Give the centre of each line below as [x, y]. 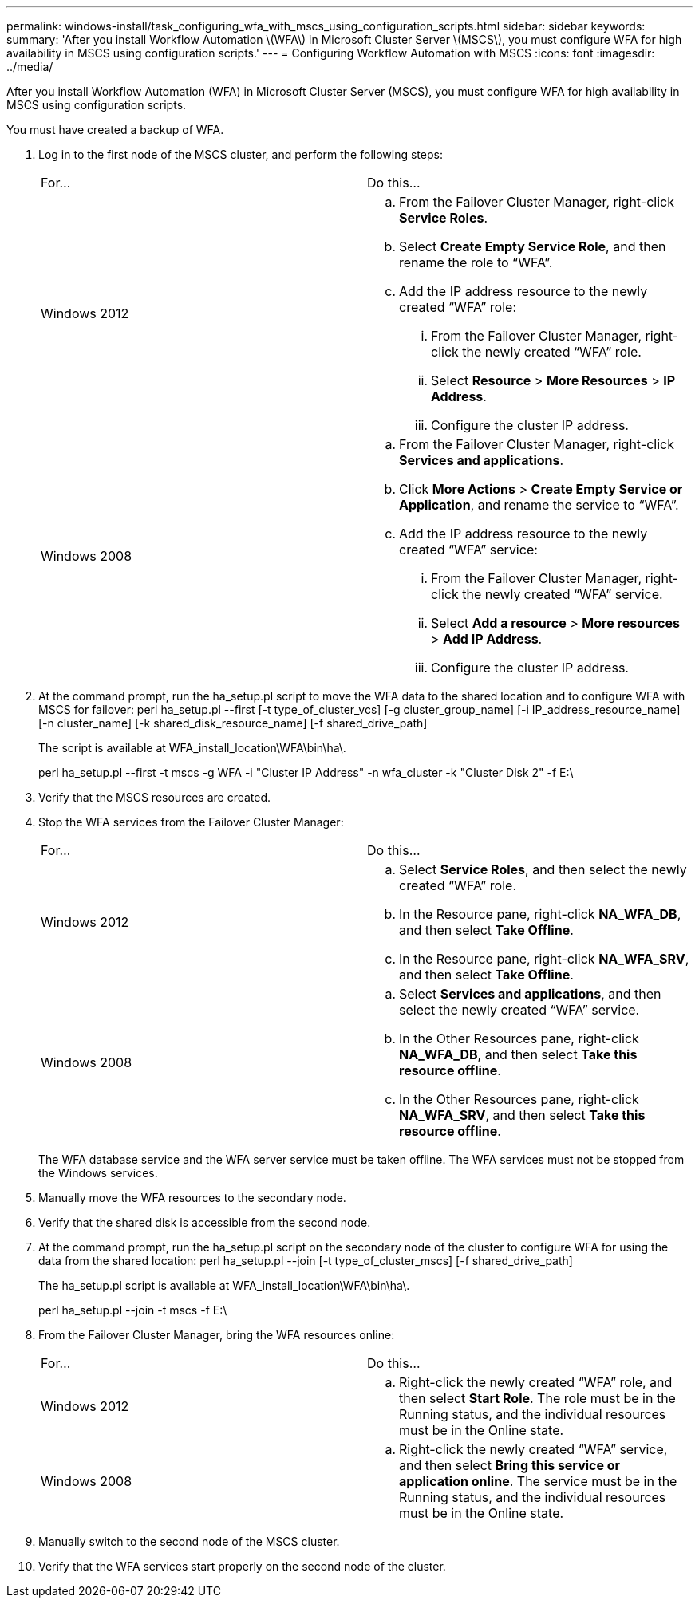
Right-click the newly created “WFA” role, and [536, 1382]
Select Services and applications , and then [530, 994]
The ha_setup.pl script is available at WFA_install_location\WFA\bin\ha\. [224, 1285]
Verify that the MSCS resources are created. [155, 797]
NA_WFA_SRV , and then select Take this [522, 1115]
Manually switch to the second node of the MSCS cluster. [189, 1541]
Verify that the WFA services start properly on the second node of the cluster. [242, 1566]
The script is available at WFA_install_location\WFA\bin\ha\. [192, 748]
